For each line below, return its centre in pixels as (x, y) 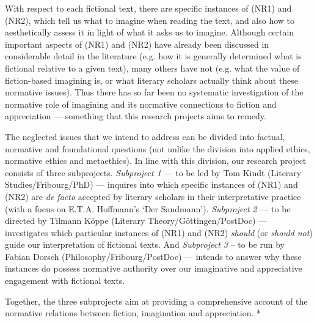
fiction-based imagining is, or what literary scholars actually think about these (152, 80)
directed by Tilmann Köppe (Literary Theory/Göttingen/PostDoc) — (136, 221)
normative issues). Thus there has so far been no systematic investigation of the (154, 92)
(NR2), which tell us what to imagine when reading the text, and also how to (150, 20)
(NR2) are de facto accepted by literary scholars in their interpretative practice (153, 196)
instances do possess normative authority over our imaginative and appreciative (154, 268)
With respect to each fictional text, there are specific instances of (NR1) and (148, 8)
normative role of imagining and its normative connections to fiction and (141, 104)
